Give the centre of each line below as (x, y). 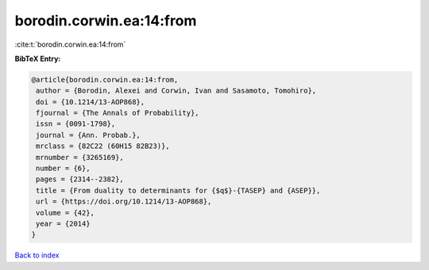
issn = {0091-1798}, (76, 124)
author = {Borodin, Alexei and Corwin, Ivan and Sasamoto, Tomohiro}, (176, 91)
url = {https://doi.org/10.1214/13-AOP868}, (124, 202)
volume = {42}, (66, 213)
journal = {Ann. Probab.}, (88, 135)
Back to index (37, 255)
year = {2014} (63, 224)
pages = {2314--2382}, (80, 179)
